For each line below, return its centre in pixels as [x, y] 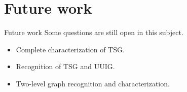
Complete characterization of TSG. [70, 49]
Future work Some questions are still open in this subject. [94, 32]
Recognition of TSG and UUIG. [65, 66]
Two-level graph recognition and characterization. [93, 83]
